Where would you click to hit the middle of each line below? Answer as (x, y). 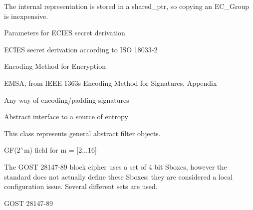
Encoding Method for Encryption (55, 66)
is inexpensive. (26, 16)
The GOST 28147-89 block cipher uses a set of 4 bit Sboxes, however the (116, 166)
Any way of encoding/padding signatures (67, 100)
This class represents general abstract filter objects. (82, 133)
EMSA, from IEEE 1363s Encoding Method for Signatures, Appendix (111, 83)
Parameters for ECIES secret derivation (65, 33)
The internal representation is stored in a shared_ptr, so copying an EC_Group (126, 6)
